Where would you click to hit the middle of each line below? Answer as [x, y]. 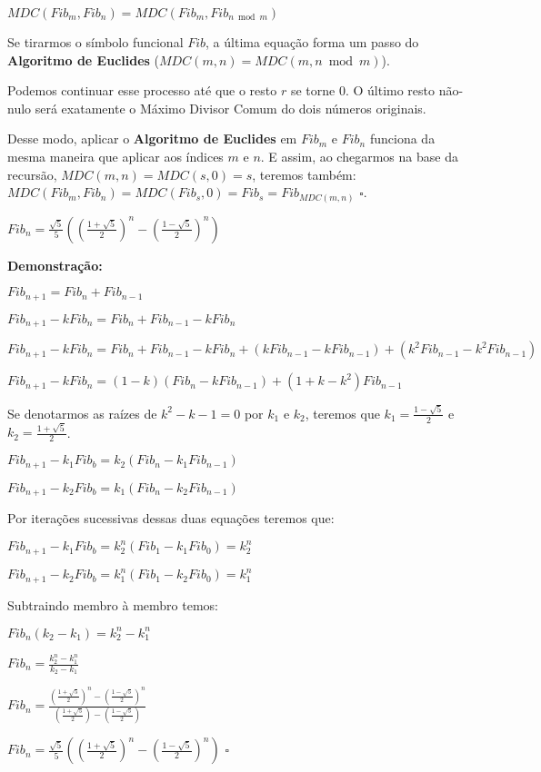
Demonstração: [55, 265]
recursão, [32, 174]
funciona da [402, 139]
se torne [313, 90]
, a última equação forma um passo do [312, 42]
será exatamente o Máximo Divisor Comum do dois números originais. [230, 108]
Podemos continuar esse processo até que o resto [142, 90]
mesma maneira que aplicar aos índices [115, 156]
